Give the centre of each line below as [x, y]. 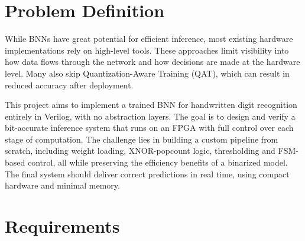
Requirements [62, 226]
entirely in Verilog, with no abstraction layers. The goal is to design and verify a [150, 116]
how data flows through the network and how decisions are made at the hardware [152, 62]
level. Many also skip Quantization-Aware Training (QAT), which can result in [147, 73]
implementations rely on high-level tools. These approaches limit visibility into [147, 50]
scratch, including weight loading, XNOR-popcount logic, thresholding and [140, 151]
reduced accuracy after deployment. [69, 85]
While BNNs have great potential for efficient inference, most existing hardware [149, 39]
